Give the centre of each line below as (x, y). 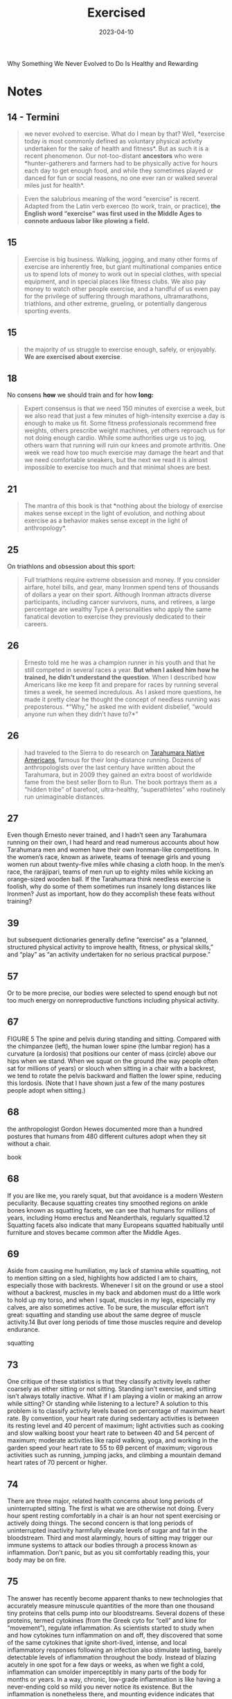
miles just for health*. (54, 185)
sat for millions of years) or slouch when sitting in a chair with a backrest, (111, 1068)
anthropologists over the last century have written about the (109, 767)
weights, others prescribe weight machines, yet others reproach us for (125, 430)
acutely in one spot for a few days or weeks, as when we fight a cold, (106, 1664)
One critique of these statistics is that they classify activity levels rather (109, 1382)
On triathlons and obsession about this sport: (71, 566)
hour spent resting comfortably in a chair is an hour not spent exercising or (114, 1515)
